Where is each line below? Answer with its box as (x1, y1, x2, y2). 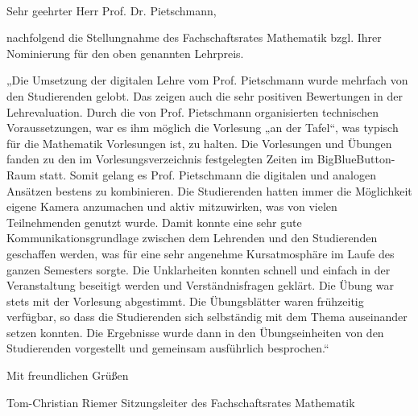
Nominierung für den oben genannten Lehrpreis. (6, 44, 244, 61)
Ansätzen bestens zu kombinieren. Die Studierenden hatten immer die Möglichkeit (6, 182, 412, 199)
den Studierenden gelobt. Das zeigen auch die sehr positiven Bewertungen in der (6, 87, 403, 104)
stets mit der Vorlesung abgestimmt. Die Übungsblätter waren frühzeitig (6, 292, 364, 309)
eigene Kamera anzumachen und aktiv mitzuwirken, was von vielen (6, 198, 337, 215)
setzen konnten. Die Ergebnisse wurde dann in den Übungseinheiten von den (6, 323, 384, 340)
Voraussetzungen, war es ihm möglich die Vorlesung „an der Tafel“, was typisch (6, 119, 399, 136)
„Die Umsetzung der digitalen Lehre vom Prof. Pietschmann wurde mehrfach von (6, 72, 408, 89)
